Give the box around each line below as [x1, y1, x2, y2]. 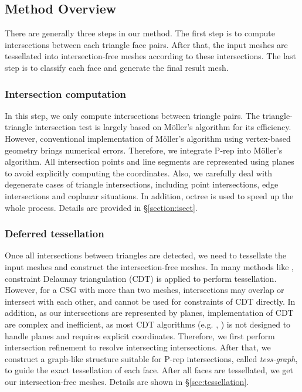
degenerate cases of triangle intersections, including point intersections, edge [5, 178, 279, 190]
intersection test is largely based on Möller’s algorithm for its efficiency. [35, 121, 291, 133]
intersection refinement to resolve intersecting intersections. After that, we [5, 341, 271, 353]
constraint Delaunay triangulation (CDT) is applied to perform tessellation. [5, 272, 277, 284]
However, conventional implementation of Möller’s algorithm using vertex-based [5, 132, 291, 144]
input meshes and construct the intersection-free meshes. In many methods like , [5, 260, 294, 272]
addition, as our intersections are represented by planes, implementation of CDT [5, 306, 294, 319]
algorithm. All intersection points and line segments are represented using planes [5, 155, 294, 168]
